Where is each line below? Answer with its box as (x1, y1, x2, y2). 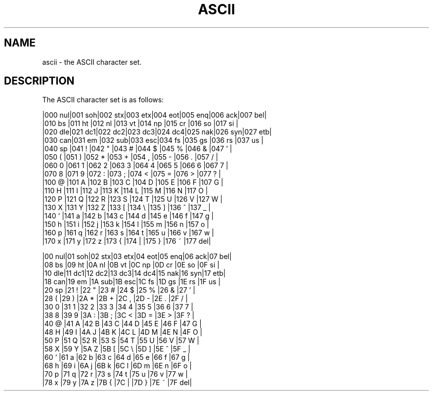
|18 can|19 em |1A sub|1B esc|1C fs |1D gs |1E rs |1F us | (42, 277, 221, 286)
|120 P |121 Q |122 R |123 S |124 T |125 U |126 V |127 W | (42, 195, 223, 204)
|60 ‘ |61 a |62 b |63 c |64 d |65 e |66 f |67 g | (42, 353, 190, 362)
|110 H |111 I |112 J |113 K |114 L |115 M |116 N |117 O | (42, 186, 208, 195)
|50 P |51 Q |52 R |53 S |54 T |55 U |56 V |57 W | (42, 336, 199, 345)
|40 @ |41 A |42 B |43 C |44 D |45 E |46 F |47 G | (42, 319, 202, 328)
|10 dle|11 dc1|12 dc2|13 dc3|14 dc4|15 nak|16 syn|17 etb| (42, 269, 226, 278)
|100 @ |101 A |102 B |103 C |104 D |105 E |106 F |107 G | (42, 178, 223, 187)
